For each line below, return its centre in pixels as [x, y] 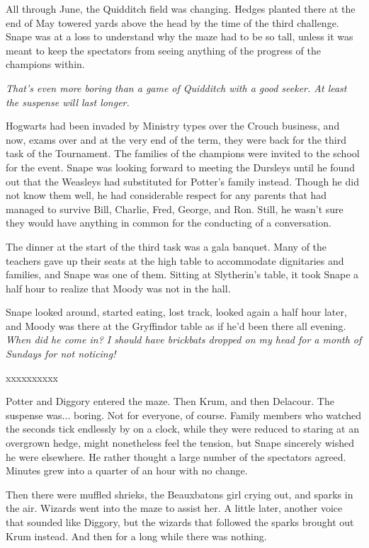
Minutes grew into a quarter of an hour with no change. [127, 470]
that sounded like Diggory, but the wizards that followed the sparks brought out [180, 522]
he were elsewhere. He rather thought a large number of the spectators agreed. [176, 456]
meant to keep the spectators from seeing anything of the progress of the [164, 50]
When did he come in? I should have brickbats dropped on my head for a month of [184, 339]
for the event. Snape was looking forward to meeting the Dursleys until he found [180, 167]
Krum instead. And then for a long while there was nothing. [136, 536]
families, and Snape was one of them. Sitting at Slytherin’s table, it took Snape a [182, 274]
